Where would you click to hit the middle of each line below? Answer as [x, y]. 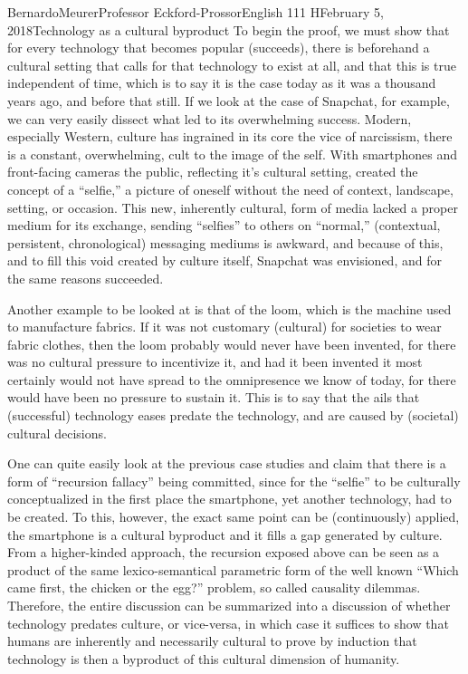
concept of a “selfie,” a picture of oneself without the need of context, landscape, [230, 189]
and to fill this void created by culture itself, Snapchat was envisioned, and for [224, 260]
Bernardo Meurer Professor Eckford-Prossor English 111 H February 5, [196, 12]
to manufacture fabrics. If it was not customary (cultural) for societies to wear [224, 327]
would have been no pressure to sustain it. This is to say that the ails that [214, 397]
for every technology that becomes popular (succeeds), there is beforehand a [219, 48]
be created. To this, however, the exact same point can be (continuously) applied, [234, 517]
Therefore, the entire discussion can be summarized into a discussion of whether [229, 605]
